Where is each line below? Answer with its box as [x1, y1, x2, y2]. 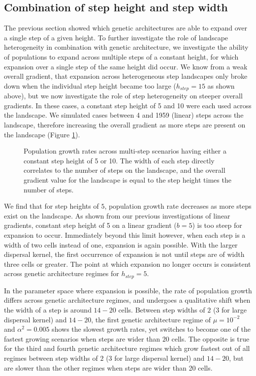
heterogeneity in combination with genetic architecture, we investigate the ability [4, 42, 249, 52]
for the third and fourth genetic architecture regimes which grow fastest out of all [4, 343, 250, 353]
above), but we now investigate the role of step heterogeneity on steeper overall [4, 91, 243, 101]
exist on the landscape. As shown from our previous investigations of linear [4, 210, 230, 220]
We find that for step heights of [4, 201, 99, 211]
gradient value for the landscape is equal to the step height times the [24, 174, 231, 185]
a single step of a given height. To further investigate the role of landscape [4, 32, 228, 42]
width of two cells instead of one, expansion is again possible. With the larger [4, 239, 238, 250]
